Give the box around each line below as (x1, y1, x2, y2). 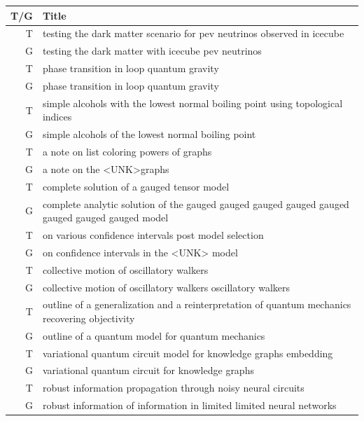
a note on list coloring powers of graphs (42, 144, 212, 158)
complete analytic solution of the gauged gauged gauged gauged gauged (42, 196, 349, 211)
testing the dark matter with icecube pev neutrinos (42, 43, 262, 58)
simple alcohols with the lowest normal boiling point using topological (42, 95, 343, 110)
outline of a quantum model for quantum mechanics (42, 328, 265, 343)
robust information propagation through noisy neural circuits (42, 380, 304, 395)
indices (42, 109, 72, 124)
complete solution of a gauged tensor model (42, 179, 230, 193)
